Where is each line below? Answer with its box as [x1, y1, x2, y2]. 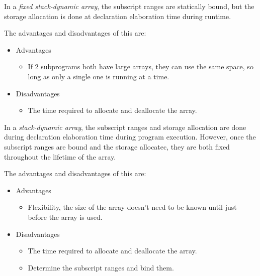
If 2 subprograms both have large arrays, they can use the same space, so [28, 61, 253, 72]
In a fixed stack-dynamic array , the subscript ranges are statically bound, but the [4, 1, 254, 11]
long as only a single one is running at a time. [28, 71, 169, 81]
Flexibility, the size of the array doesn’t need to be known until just [28, 202, 237, 212]
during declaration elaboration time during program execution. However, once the [4, 131, 256, 142]
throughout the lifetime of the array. [4, 151, 116, 162]
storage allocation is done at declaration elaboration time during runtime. [4, 11, 231, 21]
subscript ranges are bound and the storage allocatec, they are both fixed [4, 141, 230, 152]
